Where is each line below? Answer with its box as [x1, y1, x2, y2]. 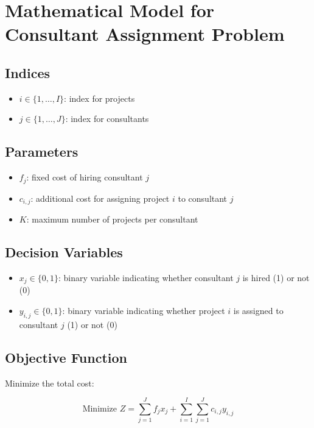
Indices [5, 63, 51, 82]
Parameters [5, 142, 78, 161]
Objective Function [5, 348, 128, 366]
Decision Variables [5, 243, 123, 262]
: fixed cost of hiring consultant [26, 171, 143, 184]
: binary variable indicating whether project [62, 304, 225, 316]
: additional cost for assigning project [30, 191, 170, 204]
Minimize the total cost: [5, 376, 94, 389]
